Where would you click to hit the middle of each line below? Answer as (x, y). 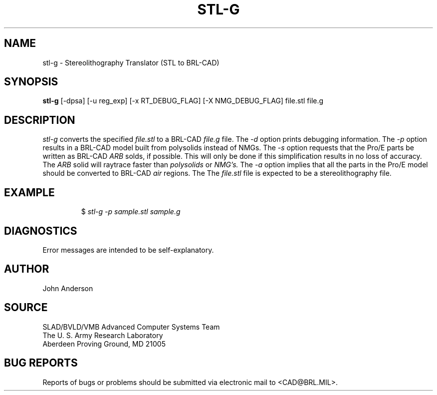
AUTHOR (27, 269)
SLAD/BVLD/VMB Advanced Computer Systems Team (131, 327)
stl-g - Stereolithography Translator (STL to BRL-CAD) (131, 62)
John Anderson (68, 288)
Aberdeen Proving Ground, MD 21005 (104, 344)
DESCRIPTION (40, 120)
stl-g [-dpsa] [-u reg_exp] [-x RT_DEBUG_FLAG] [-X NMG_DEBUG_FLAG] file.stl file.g (183, 101)
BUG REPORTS (41, 363)
